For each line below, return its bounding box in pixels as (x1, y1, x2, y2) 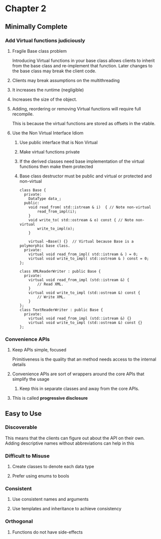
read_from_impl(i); (37, 209, 77, 214)
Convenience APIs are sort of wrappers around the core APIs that (12, 371, 144, 377)
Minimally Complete (5, 22, 68, 31)
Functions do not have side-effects (12, 529, 83, 535)
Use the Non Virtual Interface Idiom (12, 130, 84, 136)
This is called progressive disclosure (12, 395, 88, 401)
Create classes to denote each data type (12, 464, 94, 470)
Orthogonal (5, 518, 33, 525)
